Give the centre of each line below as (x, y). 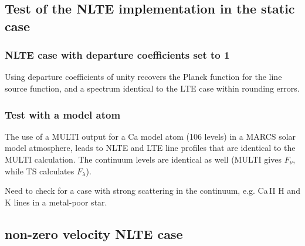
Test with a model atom (63, 114)
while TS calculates (40, 171)
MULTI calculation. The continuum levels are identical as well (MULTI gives (143, 159)
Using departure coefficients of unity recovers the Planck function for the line (143, 77)
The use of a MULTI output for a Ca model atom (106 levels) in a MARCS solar (150, 136)
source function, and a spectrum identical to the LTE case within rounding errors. (152, 88)
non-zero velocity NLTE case (94, 233)
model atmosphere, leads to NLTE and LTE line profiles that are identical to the (150, 148)
